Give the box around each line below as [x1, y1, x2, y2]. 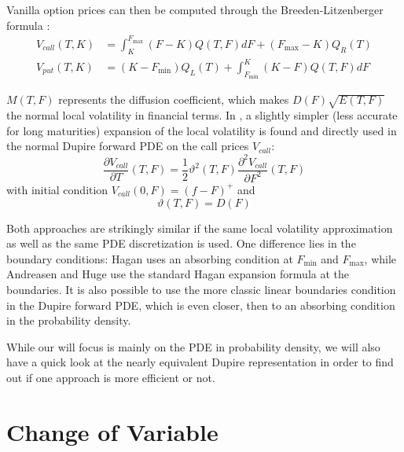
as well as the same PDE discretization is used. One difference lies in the [6, 235, 356, 252]
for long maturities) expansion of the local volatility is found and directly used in [6, 122, 397, 138]
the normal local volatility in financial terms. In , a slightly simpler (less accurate [6, 107, 398, 123]
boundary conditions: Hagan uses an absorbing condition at [6, 250, 293, 266]
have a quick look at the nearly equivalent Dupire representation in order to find [6, 354, 394, 370]
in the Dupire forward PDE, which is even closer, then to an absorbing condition [6, 296, 395, 313]
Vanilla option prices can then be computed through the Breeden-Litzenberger [6, 2, 384, 17]
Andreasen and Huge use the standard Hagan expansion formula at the [6, 266, 350, 282]
